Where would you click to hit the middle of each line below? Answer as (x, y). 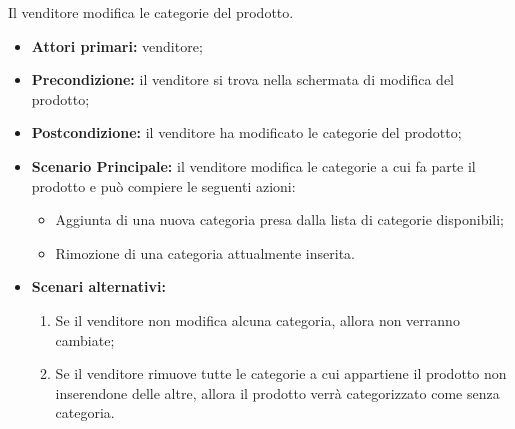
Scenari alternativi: (99, 286)
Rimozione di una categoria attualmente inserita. (205, 252)
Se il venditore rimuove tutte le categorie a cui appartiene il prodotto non (281, 373)
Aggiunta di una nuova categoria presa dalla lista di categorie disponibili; (279, 219)
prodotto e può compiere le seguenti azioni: (163, 185)
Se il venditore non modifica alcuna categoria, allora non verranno (257, 319)
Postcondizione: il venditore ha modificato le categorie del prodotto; (246, 132)
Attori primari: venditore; (117, 45)
